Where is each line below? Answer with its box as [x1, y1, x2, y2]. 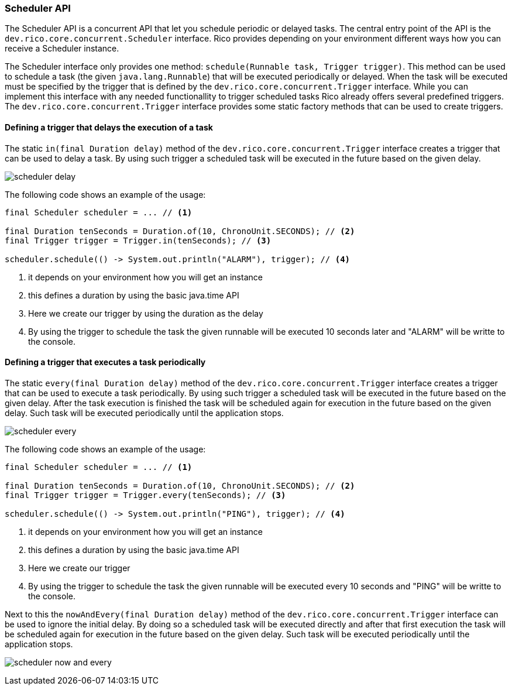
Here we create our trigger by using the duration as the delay [28, 308, 263, 318]
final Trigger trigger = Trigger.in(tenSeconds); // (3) [5, 235, 272, 245]
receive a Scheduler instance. [5, 43, 119, 54]
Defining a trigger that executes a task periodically [5, 357, 206, 368]
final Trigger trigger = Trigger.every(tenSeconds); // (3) [5, 490, 286, 500]
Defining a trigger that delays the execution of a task [5, 122, 213, 132]
